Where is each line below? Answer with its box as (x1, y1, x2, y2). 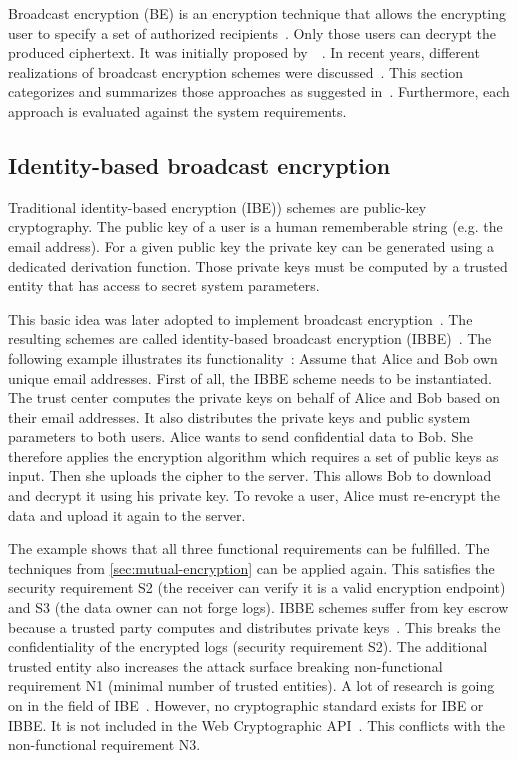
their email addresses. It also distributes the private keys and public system (8, 406, 471, 427)
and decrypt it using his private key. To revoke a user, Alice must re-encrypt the (8, 485, 501, 506)
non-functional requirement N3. (8, 734, 201, 755)
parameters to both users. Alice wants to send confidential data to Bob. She (8, 426, 474, 447)
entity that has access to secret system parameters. (8, 275, 320, 296)
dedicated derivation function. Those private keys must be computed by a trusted (8, 255, 508, 276)
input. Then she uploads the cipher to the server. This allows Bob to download (8, 465, 492, 486)
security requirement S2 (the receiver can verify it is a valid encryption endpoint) (8, 577, 506, 598)
